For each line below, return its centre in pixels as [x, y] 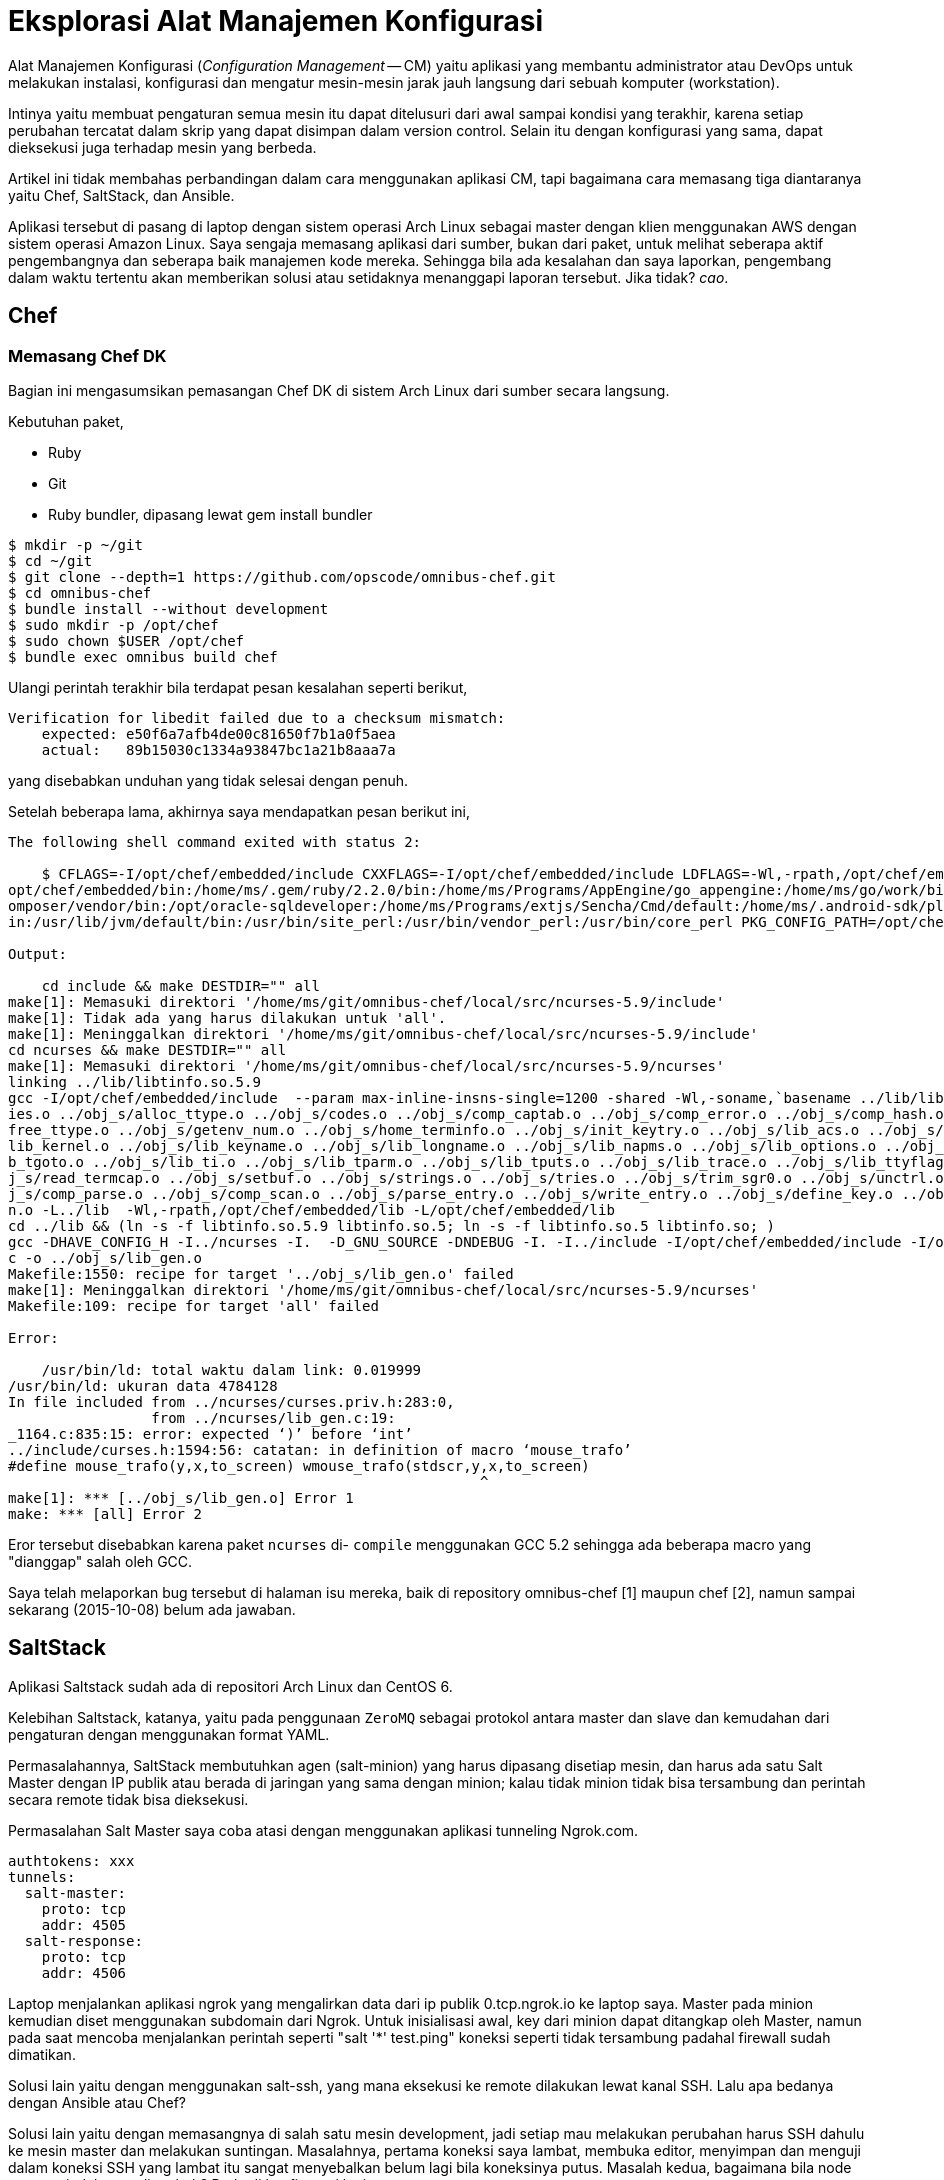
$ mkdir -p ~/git [75, 544]
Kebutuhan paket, [66, 421]
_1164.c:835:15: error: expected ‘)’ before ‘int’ [210, 1433]
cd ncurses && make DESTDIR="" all [147, 1049]
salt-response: [83, 1940]
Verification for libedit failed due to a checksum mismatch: [257, 717]
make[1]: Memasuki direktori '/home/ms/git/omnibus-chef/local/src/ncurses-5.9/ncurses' [366, 1065]
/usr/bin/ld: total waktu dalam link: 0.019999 [231, 1369]
